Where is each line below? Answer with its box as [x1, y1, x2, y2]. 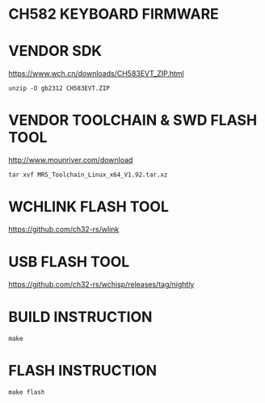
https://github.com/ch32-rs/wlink [8, 224, 120, 234]
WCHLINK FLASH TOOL [8, 197, 170, 216]
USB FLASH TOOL [8, 252, 130, 271]
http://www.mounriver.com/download [8, 155, 133, 165]
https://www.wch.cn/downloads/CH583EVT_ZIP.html [8, 69, 184, 78]
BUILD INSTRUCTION [8, 308, 153, 326]
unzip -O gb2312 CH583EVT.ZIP [8, 84, 111, 93]
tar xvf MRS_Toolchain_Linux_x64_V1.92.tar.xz [8, 171, 168, 179]
